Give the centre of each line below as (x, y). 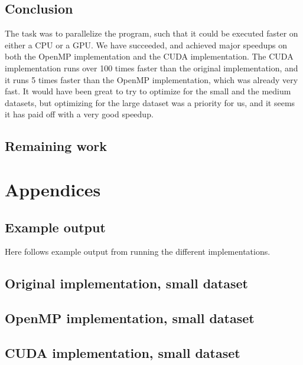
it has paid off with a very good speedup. (79, 114)
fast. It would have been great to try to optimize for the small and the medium (148, 91)
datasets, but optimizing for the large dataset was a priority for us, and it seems (150, 102)
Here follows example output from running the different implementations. (138, 251)
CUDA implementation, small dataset (123, 352)
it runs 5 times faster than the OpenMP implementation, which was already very (151, 79)
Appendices (53, 189)
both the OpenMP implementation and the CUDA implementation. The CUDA (149, 56)
